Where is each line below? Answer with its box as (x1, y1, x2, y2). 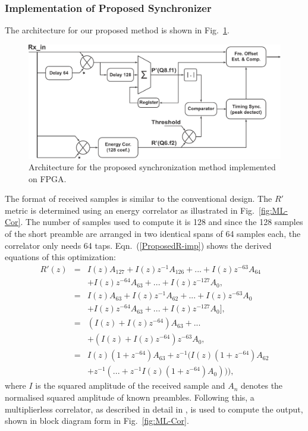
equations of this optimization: (5, 251, 116, 263)
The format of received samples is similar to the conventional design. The (5, 192, 272, 205)
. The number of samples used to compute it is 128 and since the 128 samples (20, 215, 303, 228)
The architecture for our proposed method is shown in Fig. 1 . (5, 24, 230, 36)
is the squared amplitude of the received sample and (35, 379, 225, 392)
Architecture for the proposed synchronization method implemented (29, 161, 276, 173)
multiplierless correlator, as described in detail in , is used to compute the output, (5, 402, 303, 415)
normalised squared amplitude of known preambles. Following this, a (5, 391, 254, 404)
